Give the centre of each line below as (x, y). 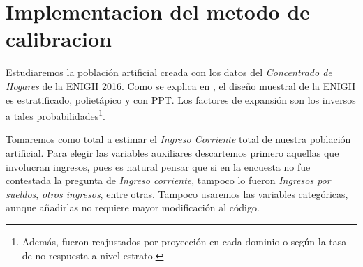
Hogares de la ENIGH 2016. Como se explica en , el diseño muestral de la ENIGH (181, 85)
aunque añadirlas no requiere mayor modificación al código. (133, 207)
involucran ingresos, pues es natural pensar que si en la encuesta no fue (158, 166)
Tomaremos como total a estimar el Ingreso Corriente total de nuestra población (178, 139)
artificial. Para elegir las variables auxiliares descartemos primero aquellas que (172, 152)
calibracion (59, 39)
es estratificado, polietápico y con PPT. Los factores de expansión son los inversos (181, 99)
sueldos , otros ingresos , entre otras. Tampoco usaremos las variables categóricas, (177, 193)
